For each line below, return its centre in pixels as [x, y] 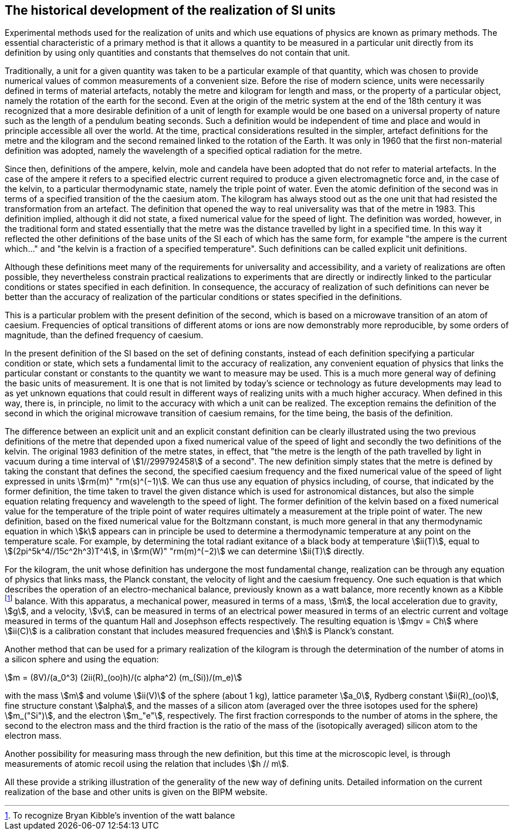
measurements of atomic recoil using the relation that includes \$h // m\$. [147, 764]
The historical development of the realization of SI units [170, 10]
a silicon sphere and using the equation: [82, 659]
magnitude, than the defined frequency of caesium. [104, 335]
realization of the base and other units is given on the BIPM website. [136, 792]
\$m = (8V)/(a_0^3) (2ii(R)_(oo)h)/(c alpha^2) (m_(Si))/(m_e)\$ [124, 678]
